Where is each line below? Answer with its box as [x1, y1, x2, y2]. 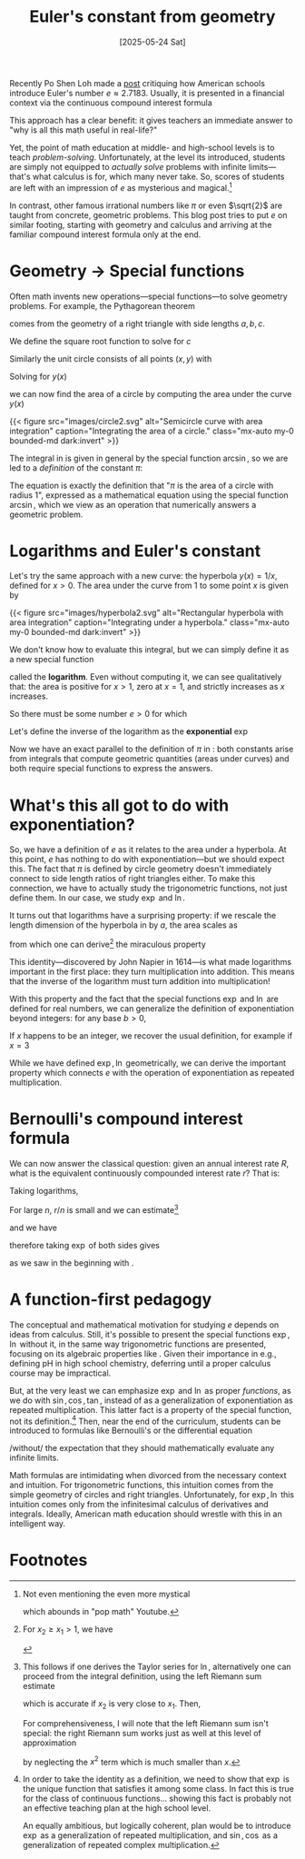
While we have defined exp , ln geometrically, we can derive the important [9, 1058, 286, 1069]
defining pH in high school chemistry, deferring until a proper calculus [9, 1357, 271, 1368]
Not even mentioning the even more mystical [22, 1588, 191, 1600]
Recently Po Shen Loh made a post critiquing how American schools [9, 77, 266, 88]
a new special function [9, 654, 94, 665]
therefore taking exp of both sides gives [9, 1239, 161, 1250]
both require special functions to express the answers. [9, 763, 213, 774]
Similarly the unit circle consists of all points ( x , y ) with [9, 353, 212, 364]
